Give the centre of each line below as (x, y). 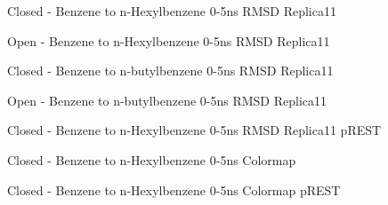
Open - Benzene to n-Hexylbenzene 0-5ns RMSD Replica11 (169, 40)
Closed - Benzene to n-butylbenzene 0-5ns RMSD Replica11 (170, 71)
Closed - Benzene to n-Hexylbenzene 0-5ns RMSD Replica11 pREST (194, 130)
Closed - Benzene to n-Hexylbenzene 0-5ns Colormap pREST (174, 189)
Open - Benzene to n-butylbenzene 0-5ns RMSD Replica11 (167, 100)
